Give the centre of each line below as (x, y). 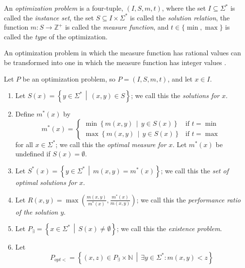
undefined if (33, 154)
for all (24, 144)
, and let (180, 78)
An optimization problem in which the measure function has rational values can (122, 53)
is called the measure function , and (117, 27)
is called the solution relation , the (180, 17)
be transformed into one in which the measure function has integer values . (115, 62)
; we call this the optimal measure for (111, 144)
